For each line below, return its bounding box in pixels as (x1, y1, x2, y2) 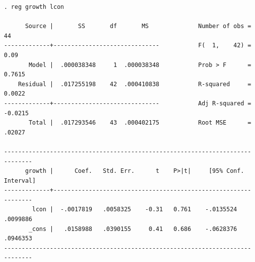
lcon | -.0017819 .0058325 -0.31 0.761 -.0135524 (32, 206, 237, 213)
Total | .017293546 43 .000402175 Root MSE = (29, 119, 252, 127)
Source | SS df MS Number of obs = (25, 23, 252, 30)
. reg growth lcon (4, 3, 64, 10)
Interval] (4, 177, 36, 184)
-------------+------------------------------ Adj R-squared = (4, 99, 252, 107)
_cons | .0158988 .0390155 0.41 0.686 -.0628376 (29, 225, 237, 232)
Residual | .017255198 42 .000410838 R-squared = (18, 80, 252, 88)
